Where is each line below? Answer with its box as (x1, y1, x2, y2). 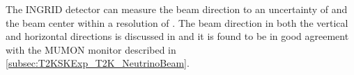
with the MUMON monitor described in (6, 42, 176, 56)
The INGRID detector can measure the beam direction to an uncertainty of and (6, 2, 348, 16)
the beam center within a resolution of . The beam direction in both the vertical (6, 15, 348, 30)
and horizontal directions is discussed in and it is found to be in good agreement (6, 29, 349, 43)
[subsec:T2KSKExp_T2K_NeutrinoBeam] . (6, 56, 190, 70)
